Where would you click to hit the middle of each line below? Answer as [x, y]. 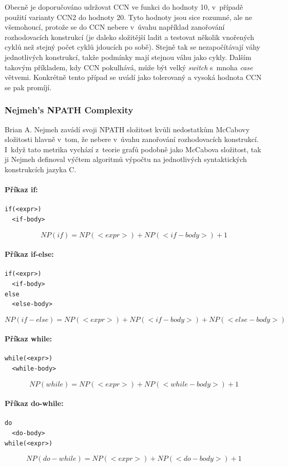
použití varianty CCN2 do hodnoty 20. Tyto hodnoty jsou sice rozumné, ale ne [129, 17]
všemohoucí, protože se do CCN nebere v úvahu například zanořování [115, 27]
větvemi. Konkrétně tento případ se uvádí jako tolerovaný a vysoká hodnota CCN [133, 77]
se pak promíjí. [28, 87]
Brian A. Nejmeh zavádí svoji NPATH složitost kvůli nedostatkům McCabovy [127, 129]
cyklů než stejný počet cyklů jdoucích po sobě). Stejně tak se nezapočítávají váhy [133, 47]
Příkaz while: [28, 339]
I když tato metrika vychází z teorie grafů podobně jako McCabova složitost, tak [133, 149]
